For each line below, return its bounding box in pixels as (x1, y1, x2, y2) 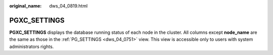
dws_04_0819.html (49, 3, 88, 9)
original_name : (9, 3, 42, 9)
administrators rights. (9, 43, 54, 49)
